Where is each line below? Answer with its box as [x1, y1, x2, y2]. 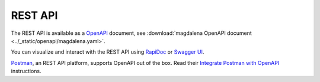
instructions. [11, 68, 41, 75]
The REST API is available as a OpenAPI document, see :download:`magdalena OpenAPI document [11, 29, 252, 37]
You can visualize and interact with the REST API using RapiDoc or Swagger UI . [11, 48, 204, 55]
